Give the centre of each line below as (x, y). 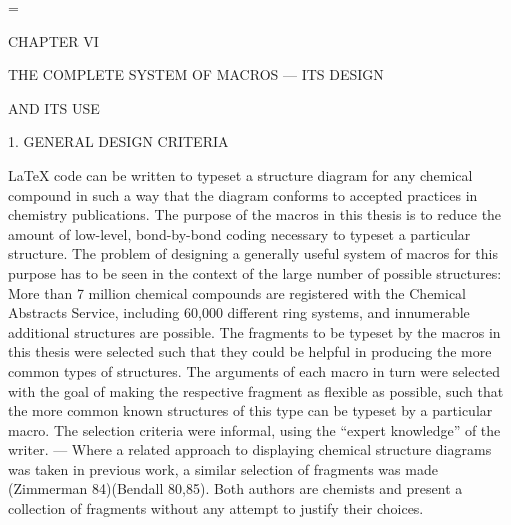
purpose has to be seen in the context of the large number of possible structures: (255, 272)
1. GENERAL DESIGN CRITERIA (118, 141)
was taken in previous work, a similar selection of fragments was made (223, 468)
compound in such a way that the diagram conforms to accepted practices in (243, 194)
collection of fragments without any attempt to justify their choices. (216, 508)
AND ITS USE (54, 107)
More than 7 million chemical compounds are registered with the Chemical (237, 292)
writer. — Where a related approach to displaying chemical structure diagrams (250, 449)
